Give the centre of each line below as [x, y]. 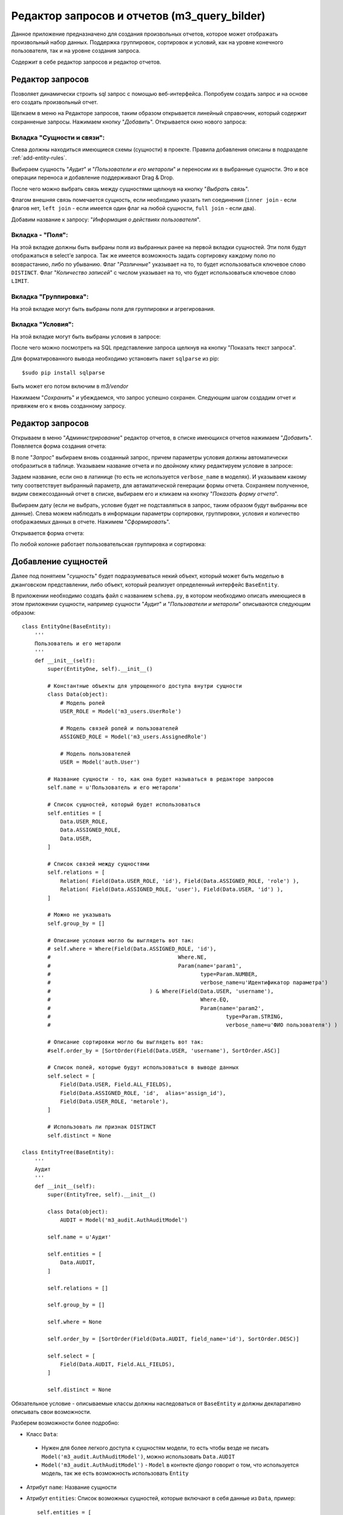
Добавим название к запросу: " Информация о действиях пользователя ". [106, 219]
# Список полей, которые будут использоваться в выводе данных [143, 1067]
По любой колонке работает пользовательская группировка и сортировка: [109, 544]
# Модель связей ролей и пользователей [119, 728]
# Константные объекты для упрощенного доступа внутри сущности [145, 686]
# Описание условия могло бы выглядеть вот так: [121, 940]
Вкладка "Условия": [42, 324]
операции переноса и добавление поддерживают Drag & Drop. [93, 178]
